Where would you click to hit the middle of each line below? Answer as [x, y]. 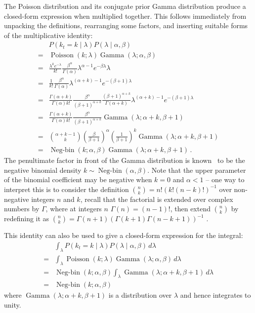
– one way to [225, 179]
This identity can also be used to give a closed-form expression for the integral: [124, 235]
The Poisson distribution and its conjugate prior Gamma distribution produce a [125, 6]
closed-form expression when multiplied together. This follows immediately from [125, 16]
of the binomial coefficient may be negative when [78, 179]
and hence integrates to [215, 295]
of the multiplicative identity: [48, 35]
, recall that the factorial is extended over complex [157, 199]
